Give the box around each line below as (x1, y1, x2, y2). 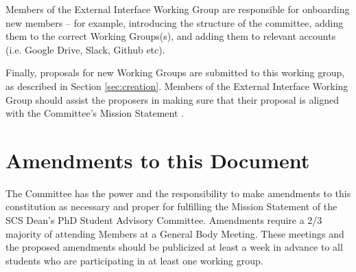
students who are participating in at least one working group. (5, 253, 263, 267)
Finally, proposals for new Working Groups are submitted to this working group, (5, 65, 345, 80)
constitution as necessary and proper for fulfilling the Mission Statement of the (5, 199, 337, 214)
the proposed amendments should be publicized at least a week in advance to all (5, 240, 343, 254)
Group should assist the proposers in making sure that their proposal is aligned (5, 92, 340, 106)
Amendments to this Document (5, 146, 310, 174)
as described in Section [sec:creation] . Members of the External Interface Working (5, 78, 348, 93)
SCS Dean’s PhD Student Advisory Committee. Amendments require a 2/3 (5, 213, 322, 227)
